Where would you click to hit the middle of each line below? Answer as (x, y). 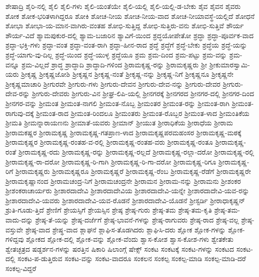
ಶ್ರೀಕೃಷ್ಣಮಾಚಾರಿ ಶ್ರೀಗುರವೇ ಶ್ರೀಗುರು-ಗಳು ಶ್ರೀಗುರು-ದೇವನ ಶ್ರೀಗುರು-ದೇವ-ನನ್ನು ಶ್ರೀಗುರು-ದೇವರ (113, 83)
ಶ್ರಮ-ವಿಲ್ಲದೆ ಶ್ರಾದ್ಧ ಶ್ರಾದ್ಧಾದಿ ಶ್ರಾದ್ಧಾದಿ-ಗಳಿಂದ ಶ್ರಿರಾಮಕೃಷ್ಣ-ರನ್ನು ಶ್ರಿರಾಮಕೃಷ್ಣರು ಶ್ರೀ (114, 64)
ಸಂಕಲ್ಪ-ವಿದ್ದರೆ (21, 268)
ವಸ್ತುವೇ (14, 229)
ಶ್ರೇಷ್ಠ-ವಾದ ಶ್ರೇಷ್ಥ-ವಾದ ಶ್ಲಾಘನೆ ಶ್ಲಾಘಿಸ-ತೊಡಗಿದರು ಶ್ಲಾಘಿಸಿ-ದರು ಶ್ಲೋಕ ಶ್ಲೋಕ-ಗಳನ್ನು (126, 229)
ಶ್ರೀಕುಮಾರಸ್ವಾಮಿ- (229, 64)
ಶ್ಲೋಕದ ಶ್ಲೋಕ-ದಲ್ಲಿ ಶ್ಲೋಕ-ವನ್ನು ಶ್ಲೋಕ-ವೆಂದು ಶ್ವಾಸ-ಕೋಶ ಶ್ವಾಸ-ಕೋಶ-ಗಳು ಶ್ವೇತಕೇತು (130, 239)
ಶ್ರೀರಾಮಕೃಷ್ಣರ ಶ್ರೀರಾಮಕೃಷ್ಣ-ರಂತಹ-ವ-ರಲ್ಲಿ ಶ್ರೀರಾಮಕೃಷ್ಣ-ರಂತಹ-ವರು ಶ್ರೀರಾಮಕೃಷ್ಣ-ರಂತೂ (109, 142)
